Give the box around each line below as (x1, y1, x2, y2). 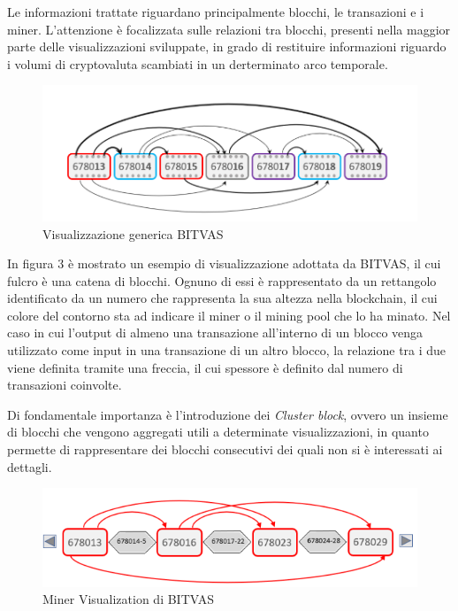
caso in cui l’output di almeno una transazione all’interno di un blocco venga (7, 323, 424, 342)
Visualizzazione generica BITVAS (42, 224, 224, 243)
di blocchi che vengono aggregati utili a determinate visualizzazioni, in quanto (7, 422, 429, 441)
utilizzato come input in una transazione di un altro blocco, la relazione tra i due (7, 341, 447, 360)
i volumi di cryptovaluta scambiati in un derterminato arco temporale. (7, 54, 388, 73)
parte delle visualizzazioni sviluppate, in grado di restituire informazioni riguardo (7, 37, 447, 56)
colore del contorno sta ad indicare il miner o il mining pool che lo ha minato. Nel (7, 305, 451, 324)
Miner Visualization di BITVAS (42, 590, 214, 608)
